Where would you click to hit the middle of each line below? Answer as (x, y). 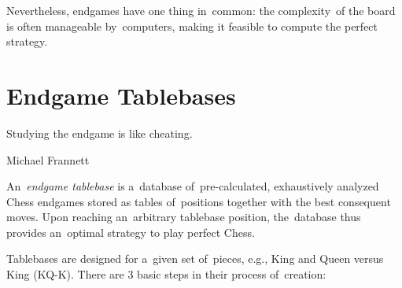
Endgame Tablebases (121, 95)
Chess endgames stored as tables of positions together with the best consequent (199, 201)
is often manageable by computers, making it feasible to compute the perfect (192, 26)
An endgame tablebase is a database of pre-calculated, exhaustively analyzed (193, 186)
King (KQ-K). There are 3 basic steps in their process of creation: (166, 274)
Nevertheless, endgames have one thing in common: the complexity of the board (201, 10)
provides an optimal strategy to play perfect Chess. (131, 232)
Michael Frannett (48, 159)
